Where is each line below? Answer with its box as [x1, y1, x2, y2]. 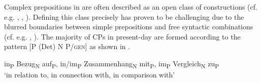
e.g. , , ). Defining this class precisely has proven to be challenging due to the [4, 11, 244, 22]
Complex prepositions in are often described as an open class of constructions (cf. [4, 2, 257, 12]
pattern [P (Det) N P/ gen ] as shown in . [4, 41, 130, 52]
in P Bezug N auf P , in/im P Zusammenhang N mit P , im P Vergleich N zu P [4, 58, 219, 70]
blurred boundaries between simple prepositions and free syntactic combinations [4, 21, 253, 32]
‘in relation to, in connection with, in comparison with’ [4, 69, 175, 80]
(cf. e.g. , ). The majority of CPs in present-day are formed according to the [4, 31, 241, 41]
